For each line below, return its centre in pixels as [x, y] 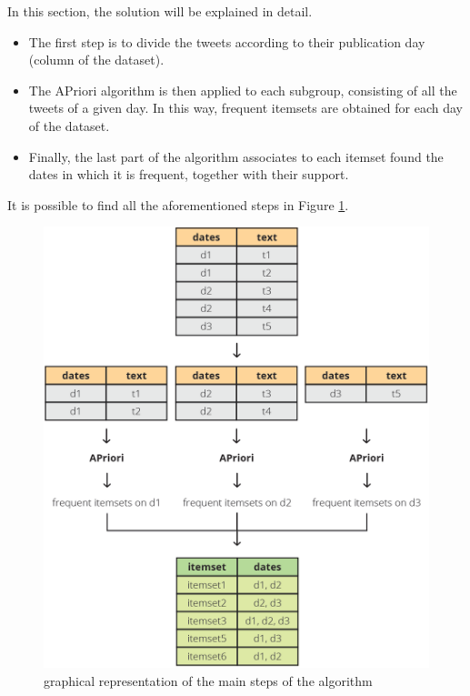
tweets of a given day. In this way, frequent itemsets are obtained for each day [245, 108]
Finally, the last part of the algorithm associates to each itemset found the [236, 156]
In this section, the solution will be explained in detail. [160, 11]
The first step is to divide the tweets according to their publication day [227, 41]
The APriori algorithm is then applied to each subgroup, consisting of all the [243, 90]
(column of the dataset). [96, 60]
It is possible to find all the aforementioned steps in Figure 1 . [178, 204]
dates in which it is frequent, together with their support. [189, 174]
